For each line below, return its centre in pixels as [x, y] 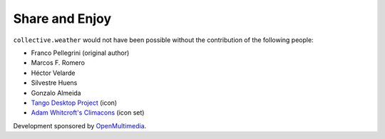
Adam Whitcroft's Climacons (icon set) [88, 113]
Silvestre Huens [54, 83]
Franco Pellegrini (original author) [80, 53]
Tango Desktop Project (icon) [74, 103]
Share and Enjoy [62, 19]
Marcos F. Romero [58, 63]
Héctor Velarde [53, 73]
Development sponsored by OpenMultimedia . [80, 125]
